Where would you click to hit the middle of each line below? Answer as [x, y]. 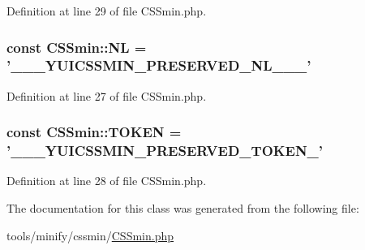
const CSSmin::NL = [77, 47]
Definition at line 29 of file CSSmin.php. [107, 11]
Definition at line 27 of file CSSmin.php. [107, 95]
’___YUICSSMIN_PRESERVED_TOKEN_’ [165, 151]
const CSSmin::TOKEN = [94, 132]
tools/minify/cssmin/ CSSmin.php [90, 235]
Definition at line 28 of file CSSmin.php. [107, 181]
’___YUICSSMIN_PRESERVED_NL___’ [159, 65]
